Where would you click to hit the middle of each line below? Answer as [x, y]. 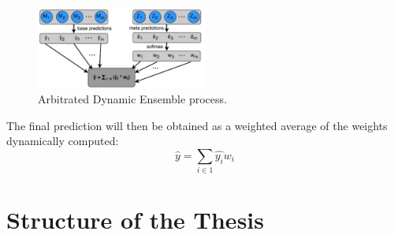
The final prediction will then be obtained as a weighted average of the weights [197, 125]
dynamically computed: [63, 141]
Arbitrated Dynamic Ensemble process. [132, 99]
